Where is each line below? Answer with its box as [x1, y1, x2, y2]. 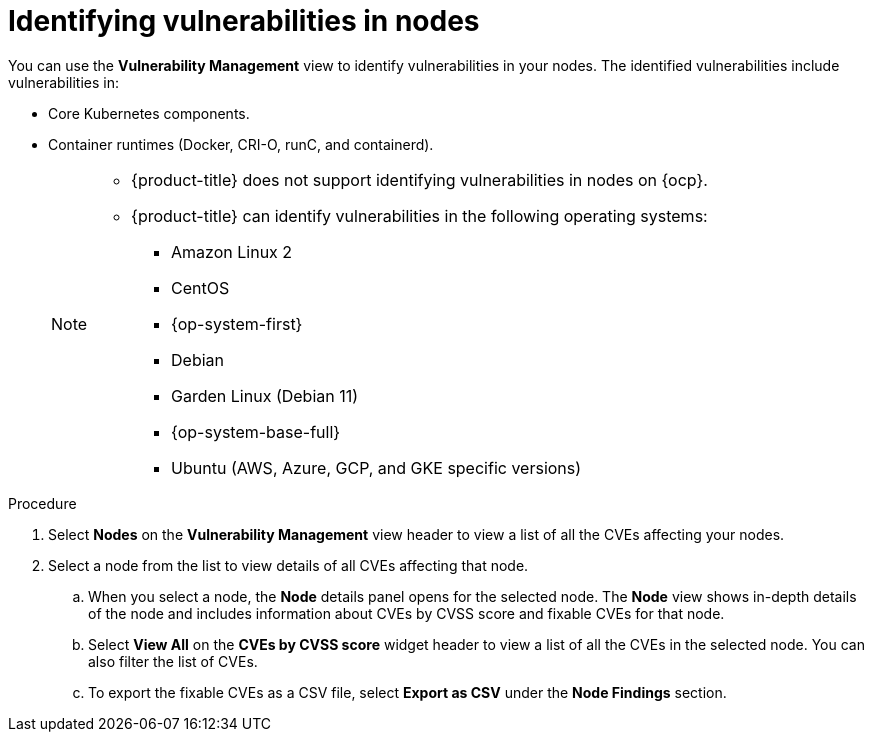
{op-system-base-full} [171, 421, 341, 442]
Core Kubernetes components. [48, 104, 250, 122]
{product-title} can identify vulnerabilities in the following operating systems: [131, 205, 708, 226]
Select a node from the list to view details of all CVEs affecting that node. [48, 556, 529, 574]
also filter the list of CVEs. [88, 652, 258, 670]
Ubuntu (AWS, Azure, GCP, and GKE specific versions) [171, 457, 582, 478]
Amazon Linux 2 [171, 241, 293, 262]
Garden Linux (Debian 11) [171, 385, 359, 406]
